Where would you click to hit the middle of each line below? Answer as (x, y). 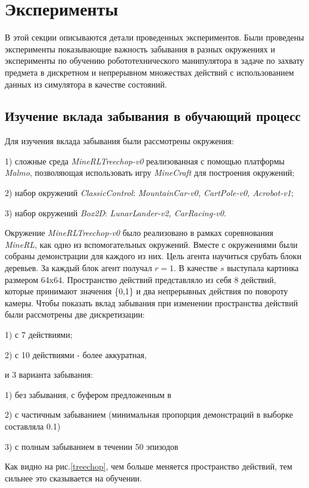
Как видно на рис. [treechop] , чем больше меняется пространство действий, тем (149, 466)
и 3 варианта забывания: (49, 374)
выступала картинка (263, 268)
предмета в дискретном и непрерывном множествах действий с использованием (149, 72)
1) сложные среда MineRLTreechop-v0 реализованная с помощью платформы (145, 161)
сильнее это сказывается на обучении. (74, 478)
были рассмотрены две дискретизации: (75, 314)
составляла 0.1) (33, 426)
